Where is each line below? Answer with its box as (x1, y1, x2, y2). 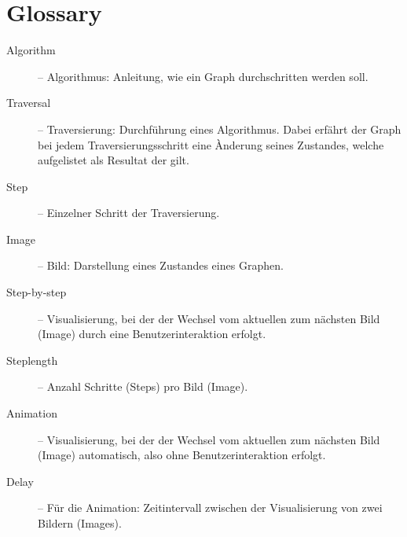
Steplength (6, 351, 58, 368)
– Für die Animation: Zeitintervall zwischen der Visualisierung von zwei (38, 499, 383, 516)
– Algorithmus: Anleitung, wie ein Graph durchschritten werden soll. (38, 68, 368, 84)
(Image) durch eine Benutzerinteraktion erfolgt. (38, 326, 266, 342)
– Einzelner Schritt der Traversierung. (38, 204, 220, 221)
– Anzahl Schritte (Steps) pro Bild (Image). (38, 378, 248, 395)
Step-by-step (6, 284, 67, 300)
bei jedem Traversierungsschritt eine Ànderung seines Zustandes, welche (38, 136, 384, 153)
